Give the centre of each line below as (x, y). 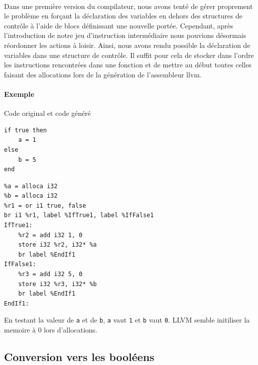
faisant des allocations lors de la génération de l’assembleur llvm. (103, 74)
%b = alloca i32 (31, 196)
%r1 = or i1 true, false (45, 205)
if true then (25, 130)
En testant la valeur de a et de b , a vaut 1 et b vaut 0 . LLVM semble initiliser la (127, 320)
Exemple (19, 94)
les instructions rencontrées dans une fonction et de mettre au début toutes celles (128, 65)
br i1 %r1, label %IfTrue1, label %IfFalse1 (79, 215)
